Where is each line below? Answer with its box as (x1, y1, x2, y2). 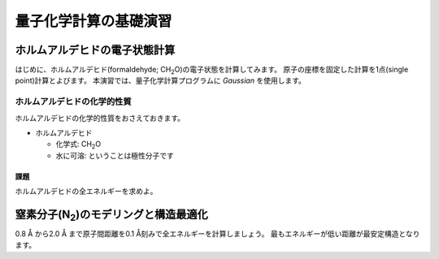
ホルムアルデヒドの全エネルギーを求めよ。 (15, 187, 158, 196)
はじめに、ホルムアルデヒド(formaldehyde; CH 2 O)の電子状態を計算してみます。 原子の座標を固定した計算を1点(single (15, 65, 409, 76)
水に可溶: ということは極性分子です (55, 150, 174, 160)
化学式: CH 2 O (55, 139, 102, 151)
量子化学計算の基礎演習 (15, 12, 172, 30)
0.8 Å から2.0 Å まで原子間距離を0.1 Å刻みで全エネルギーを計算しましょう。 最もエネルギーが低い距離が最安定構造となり (15, 229, 420, 239)
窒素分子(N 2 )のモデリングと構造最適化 (15, 207, 208, 223)
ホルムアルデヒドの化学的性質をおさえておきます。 (15, 113, 185, 123)
